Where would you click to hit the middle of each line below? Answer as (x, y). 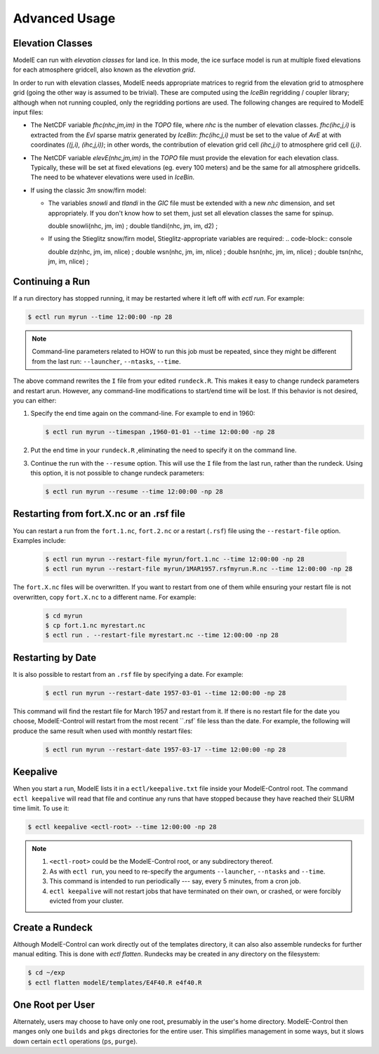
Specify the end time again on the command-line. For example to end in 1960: (143, 414)
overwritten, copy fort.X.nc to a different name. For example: (105, 597)
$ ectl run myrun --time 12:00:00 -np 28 (100, 317)
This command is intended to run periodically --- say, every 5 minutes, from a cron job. (175, 881)
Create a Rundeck (53, 927)
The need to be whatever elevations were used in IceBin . (113, 177)
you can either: (35, 400)
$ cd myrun (64, 615)
